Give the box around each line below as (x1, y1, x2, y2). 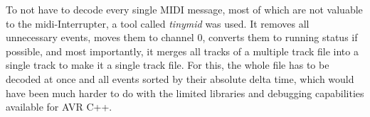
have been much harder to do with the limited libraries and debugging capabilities (6, 85, 364, 100)
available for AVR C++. (6, 99, 112, 114)
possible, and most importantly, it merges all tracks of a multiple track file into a (6, 43, 359, 58)
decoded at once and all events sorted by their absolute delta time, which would (6, 71, 354, 86)
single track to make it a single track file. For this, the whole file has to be (6, 57, 329, 72)
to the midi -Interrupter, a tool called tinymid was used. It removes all (6, 16, 310, 30)
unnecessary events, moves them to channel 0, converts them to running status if (6, 30, 358, 45)
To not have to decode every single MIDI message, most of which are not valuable (6, 2, 363, 16)
